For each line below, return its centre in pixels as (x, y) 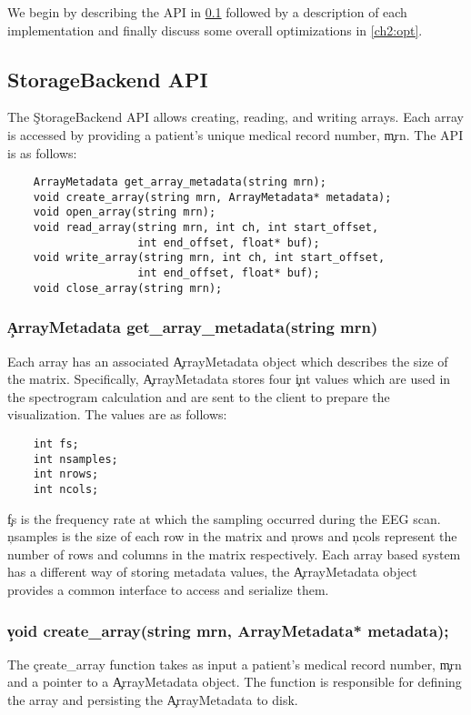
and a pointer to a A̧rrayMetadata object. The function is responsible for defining (235, 682)
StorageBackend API (108, 79)
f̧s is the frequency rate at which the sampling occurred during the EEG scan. (224, 518)
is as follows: (42, 152)
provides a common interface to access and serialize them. (168, 590)
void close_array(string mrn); (128, 288)
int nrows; (66, 474)
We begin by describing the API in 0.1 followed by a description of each (207, 12)
